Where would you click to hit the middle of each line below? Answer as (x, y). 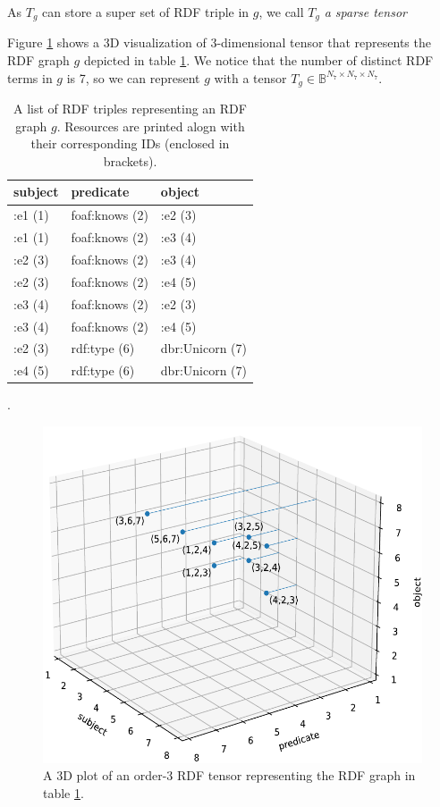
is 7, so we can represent (133, 77)
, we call (281, 12)
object (180, 192)
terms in (30, 77)
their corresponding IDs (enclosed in (130, 143)
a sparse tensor (365, 12)
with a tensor (250, 77)
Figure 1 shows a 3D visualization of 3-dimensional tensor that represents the (219, 42)
